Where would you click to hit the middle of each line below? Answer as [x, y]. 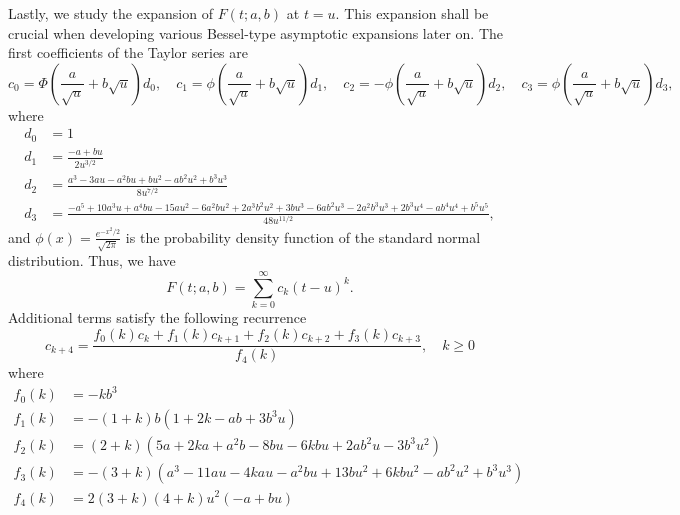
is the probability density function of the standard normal [303, 236]
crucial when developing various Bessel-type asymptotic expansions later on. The [256, 32]
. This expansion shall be [412, 13]
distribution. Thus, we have [92, 260]
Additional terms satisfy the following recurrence [157, 317]
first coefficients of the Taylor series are [128, 52]
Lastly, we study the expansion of [110, 13]
